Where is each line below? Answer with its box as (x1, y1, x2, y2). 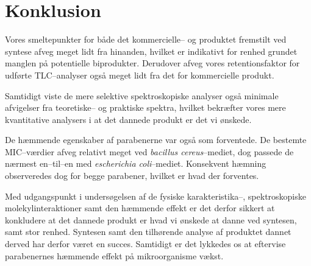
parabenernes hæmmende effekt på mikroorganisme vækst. (5, 249, 224, 262)
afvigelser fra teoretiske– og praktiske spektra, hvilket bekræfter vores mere (5, 101, 286, 114)
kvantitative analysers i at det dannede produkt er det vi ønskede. (5, 113, 252, 125)
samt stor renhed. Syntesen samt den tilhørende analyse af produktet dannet (5, 225, 291, 238)
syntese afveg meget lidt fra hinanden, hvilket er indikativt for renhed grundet (5, 44, 298, 57)
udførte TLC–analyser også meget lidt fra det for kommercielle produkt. (5, 68, 274, 81)
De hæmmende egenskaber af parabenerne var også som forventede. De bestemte (5, 133, 307, 146)
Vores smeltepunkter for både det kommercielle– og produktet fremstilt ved (5, 33, 287, 46)
